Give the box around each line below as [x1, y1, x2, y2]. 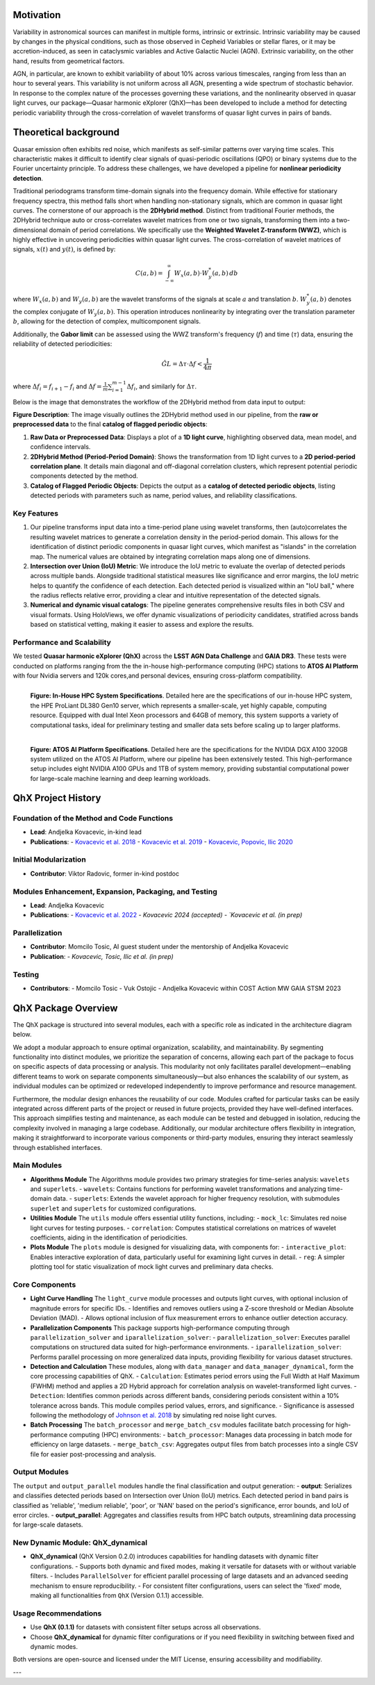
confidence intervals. [30, 443, 91, 451]
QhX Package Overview [12, 1002, 118, 1014]
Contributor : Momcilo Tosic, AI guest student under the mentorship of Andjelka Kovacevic [30, 942, 289, 951]
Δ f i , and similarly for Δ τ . [126, 382, 197, 392]
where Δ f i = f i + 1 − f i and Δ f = [12, 382, 102, 392]
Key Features [12, 508, 59, 518]
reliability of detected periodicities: [12, 340, 112, 348]
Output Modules [12, 1467, 69, 1477]
